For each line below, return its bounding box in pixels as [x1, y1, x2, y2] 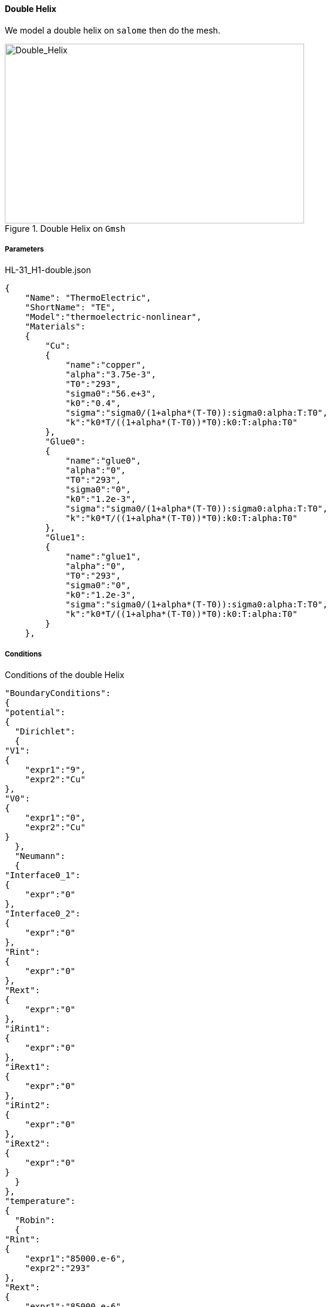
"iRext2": [5, 1139, 50, 1149]
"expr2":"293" [25, 1263, 91, 1273]
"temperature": [5, 1196, 76, 1206]
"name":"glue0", [65, 456, 141, 466]
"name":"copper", [65, 360, 147, 370]
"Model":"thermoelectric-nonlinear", [25, 312, 202, 322]
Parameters [5, 245, 44, 253]
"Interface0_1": [5, 870, 81, 881]
